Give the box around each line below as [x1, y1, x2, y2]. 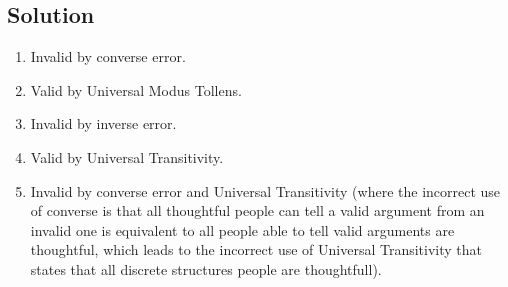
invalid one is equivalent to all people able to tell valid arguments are [30, 219, 455, 240]
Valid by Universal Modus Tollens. [30, 79, 242, 100]
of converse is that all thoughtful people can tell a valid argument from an [30, 200, 485, 221]
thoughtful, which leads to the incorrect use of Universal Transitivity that [30, 239, 483, 260]
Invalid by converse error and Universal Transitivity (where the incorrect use [30, 180, 501, 201]
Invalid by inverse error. [30, 113, 177, 134]
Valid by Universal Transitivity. [30, 146, 224, 167]
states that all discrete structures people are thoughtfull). [30, 258, 382, 279]
